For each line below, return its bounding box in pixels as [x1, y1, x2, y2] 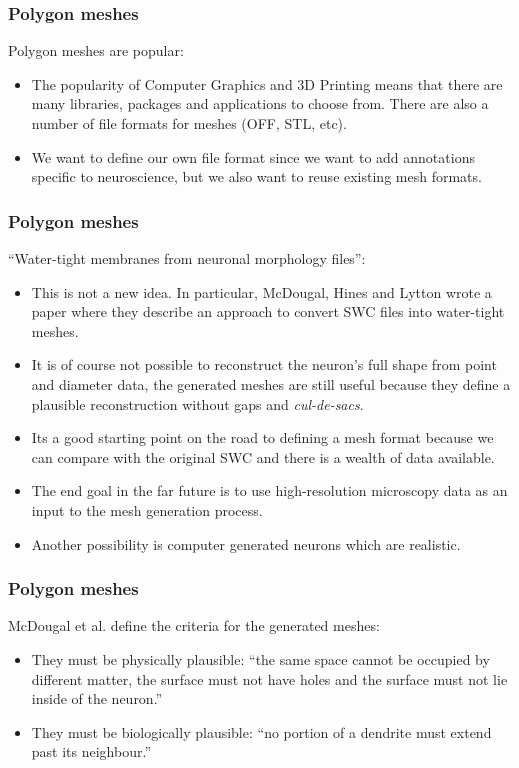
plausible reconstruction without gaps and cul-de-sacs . [31, 393, 364, 414]
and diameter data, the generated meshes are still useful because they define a [31, 373, 511, 394]
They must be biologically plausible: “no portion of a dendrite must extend [31, 721, 492, 742]
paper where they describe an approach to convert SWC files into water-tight [31, 301, 505, 322]
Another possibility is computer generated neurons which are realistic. [31, 533, 461, 554]
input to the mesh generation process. [31, 499, 263, 520]
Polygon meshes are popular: [8, 40, 184, 61]
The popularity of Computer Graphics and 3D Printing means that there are [31, 73, 503, 94]
